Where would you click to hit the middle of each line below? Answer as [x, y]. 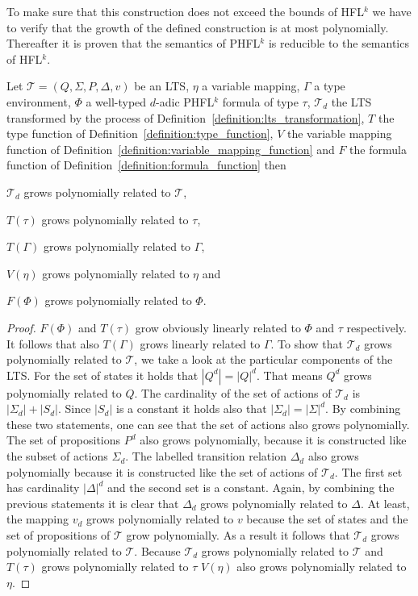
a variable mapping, [251, 86]
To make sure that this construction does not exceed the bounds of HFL [186, 11]
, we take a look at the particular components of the [263, 359]
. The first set [368, 471]
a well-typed [116, 101]
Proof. [21, 327]
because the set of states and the [327, 519]
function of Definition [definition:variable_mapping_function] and [171, 149]
